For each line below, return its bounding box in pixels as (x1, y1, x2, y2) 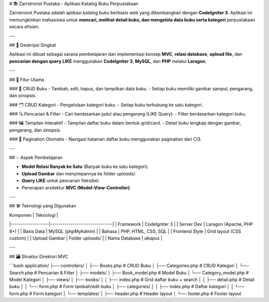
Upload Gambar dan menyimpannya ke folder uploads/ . (21, 170, 136, 176)
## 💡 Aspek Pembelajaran (9, 154, 63, 160)
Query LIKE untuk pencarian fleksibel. (21, 177, 100, 184)
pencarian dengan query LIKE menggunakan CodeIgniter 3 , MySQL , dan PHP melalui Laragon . (9, 58, 207, 64)
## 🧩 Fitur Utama (9, 76, 44, 82)
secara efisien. (9, 24, 40, 30)
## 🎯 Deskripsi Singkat (9, 42, 56, 48)
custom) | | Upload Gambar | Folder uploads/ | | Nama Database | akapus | (9, 235, 163, 241)
